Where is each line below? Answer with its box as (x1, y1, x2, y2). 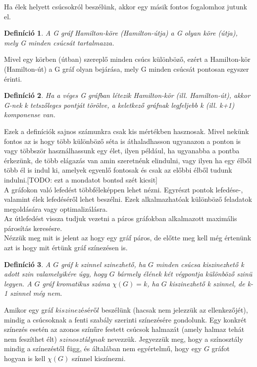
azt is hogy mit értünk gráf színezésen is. (4, 242, 128, 253)
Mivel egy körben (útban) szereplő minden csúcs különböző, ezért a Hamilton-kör (4, 54, 251, 64)
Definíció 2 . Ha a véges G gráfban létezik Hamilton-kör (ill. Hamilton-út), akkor (4, 90, 251, 100)
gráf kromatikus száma (42, 278, 110, 288)
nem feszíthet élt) (4, 333, 57, 344)
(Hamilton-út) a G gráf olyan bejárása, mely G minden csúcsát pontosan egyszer (4, 63, 249, 74)
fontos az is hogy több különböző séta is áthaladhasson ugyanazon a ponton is (4, 136, 241, 146)
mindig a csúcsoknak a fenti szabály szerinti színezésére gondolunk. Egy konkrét (4, 314, 247, 324)
